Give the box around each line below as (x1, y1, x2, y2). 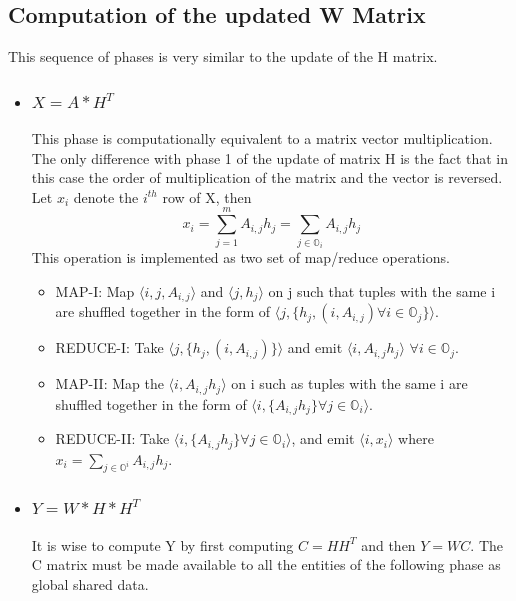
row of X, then (162, 186, 252, 207)
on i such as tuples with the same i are (231, 373, 468, 394)
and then (361, 534, 416, 555)
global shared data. (31, 573, 149, 594)
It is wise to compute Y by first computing (31, 534, 294, 555)
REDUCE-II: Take (55, 428, 170, 449)
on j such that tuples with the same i (268, 280, 496, 301)
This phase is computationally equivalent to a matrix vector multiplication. (31, 128, 493, 149)
